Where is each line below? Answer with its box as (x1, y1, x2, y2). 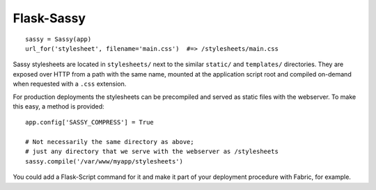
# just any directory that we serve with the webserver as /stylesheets (25, 148, 279, 156)
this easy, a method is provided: (13, 102, 104, 111)
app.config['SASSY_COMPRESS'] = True (25, 118, 155, 127)
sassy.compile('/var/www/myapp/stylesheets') (25, 157, 184, 165)
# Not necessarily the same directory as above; (25, 138, 194, 146)
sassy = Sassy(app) (25, 35, 92, 43)
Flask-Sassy (13, 10, 86, 26)
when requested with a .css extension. (13, 80, 127, 88)
